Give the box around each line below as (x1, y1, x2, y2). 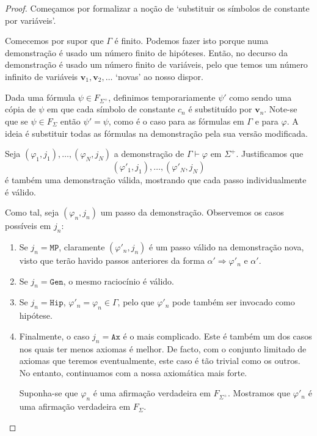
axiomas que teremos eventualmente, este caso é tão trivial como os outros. (19, 354, 301, 367)
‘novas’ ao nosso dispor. (115, 70, 203, 82)
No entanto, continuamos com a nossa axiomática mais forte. (19, 366, 247, 379)
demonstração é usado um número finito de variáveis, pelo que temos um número (5, 58, 308, 71)
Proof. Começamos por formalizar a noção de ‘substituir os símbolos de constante (5, 2, 310, 14)
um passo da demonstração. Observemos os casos (100, 206, 284, 219)
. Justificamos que (236, 147, 304, 160)
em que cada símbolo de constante (47, 103, 175, 115)
